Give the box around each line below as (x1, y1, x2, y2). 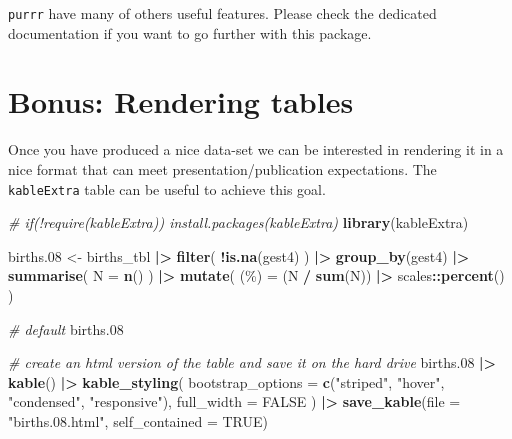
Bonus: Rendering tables (8, 81, 354, 122)
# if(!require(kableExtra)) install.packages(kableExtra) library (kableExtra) (8, 212, 469, 233)
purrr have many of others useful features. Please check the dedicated (8, 3, 437, 23)
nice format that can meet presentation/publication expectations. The (8, 158, 437, 179)
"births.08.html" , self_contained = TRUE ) (8, 410, 269, 431)
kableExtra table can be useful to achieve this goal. (8, 178, 326, 199)
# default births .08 (8, 318, 124, 339)
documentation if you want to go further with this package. (8, 22, 372, 43)
